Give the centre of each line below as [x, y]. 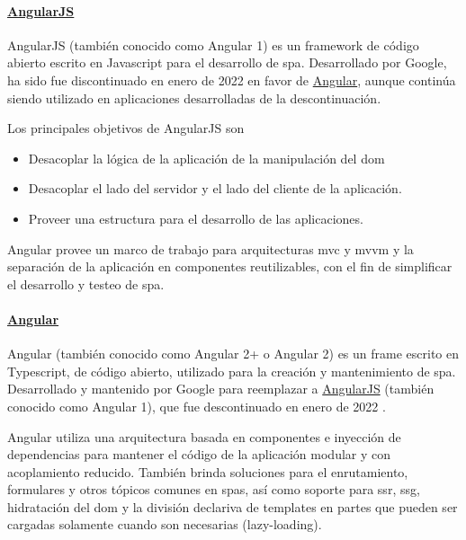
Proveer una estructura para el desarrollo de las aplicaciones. [196, 218]
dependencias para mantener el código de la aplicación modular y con [199, 454]
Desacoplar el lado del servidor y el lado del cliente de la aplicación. [215, 188]
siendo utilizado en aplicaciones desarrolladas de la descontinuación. [194, 97]
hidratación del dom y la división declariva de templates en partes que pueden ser [233, 506]
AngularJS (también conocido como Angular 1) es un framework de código [213, 44]
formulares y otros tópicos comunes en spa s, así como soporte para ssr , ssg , [214, 489]
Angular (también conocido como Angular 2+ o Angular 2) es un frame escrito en [233, 354]
